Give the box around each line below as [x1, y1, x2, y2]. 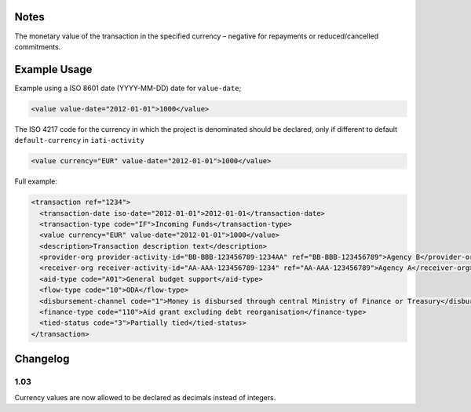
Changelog [14, 352, 70, 366]
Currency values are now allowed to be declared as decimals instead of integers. [14, 392, 276, 402]
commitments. [14, 42, 61, 51]
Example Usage [14, 63, 93, 76]
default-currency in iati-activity [14, 136, 144, 145]
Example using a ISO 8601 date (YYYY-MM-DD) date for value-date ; [14, 83, 242, 93]
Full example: [14, 177, 58, 186]
